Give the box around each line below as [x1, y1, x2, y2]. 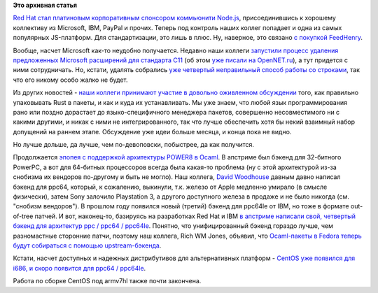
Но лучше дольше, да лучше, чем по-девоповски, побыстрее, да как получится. [13, 141, 255, 149]
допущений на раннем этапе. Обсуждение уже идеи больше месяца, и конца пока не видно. [13, 127, 292, 136]
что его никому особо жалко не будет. [13, 76, 129, 84]
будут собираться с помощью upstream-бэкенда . [13, 241, 162, 250]
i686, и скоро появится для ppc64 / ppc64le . [13, 264, 146, 272]
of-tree [13, 212, 34, 220]
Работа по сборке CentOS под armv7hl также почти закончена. [13, 277, 202, 285]
